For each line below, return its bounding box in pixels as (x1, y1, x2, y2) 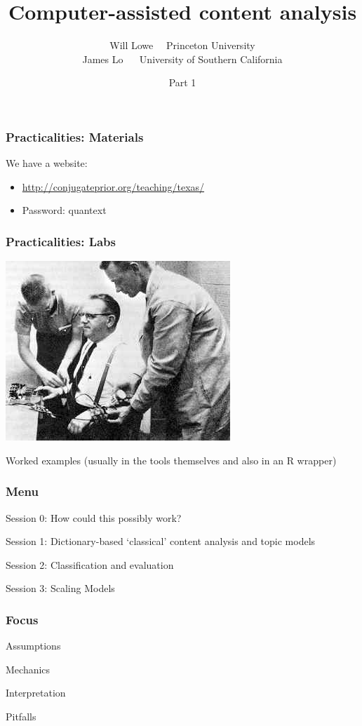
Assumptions (6, 638, 61, 653)
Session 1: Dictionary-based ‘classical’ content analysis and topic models (6, 534, 316, 549)
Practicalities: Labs (6, 232, 116, 250)
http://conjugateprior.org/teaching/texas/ (22, 179, 205, 194)
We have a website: (6, 156, 88, 170)
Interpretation (6, 685, 66, 700)
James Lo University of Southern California (82, 51, 283, 66)
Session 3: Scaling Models (6, 581, 115, 596)
